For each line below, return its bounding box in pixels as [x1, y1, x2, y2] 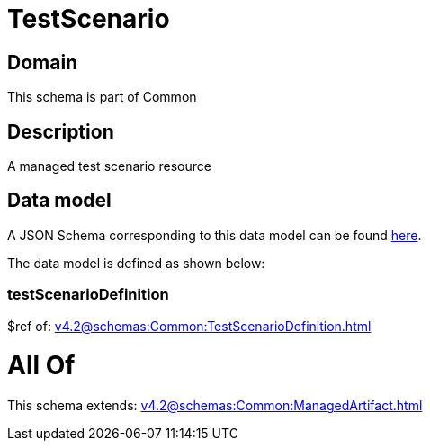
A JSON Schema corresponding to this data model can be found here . [7, 227, 422, 243]
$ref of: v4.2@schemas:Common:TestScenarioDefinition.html [7, 318, 372, 334]
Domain [7, 50, 78, 74]
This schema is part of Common [7, 89, 197, 105]
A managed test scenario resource [7, 158, 211, 175]
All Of [7, 350, 76, 381]
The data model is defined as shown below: [7, 255, 265, 271]
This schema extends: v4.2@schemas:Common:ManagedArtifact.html [7, 398, 423, 414]
